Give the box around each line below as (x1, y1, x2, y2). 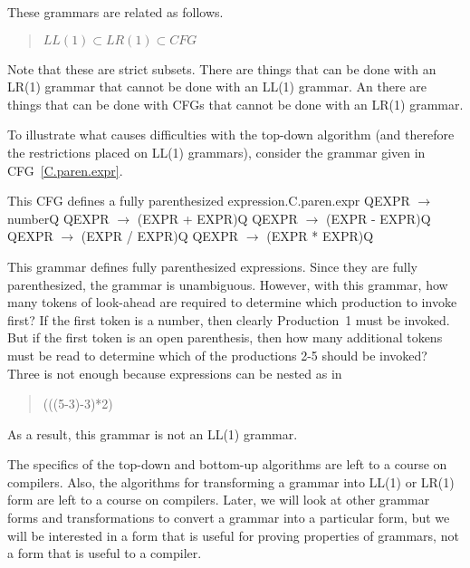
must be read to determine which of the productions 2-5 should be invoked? (7, 345, 427, 364)
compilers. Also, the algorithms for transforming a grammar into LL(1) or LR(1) (7, 472, 455, 491)
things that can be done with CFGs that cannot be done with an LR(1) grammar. (7, 94, 464, 113)
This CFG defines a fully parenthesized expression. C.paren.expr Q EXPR (7, 191, 410, 210)
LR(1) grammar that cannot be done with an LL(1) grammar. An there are (7, 77, 427, 96)
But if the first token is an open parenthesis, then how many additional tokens (7, 328, 443, 347)
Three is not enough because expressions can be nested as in (7, 363, 342, 382)
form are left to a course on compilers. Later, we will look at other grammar (7, 490, 430, 509)
